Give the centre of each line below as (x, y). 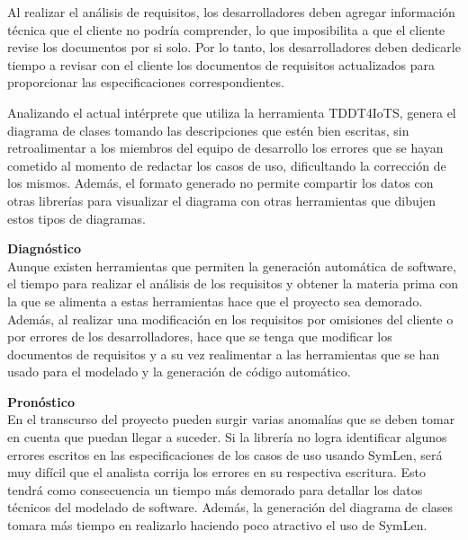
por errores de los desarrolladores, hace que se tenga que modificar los (200, 336)
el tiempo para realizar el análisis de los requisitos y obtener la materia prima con (233, 283)
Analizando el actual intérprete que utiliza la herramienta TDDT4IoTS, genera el (232, 112)
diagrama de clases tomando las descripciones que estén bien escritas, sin (208, 130)
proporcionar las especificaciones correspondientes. (146, 82)
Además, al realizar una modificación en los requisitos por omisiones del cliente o (230, 319)
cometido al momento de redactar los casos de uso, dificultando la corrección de (227, 165)
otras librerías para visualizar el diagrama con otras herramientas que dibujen (221, 200)
